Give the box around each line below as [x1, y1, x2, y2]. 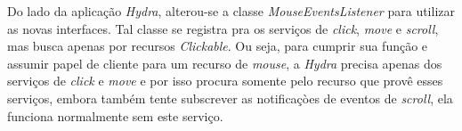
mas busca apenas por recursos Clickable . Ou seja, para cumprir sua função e [7, 37, 428, 55]
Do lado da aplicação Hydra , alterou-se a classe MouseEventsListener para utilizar [7, 2, 455, 20]
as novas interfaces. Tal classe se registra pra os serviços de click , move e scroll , [7, 19, 439, 37]
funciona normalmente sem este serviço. [7, 106, 223, 125]
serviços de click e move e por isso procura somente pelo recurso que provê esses [7, 71, 443, 90]
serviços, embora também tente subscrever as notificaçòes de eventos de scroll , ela [7, 88, 453, 107]
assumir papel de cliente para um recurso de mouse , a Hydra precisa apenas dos [7, 53, 442, 72]
